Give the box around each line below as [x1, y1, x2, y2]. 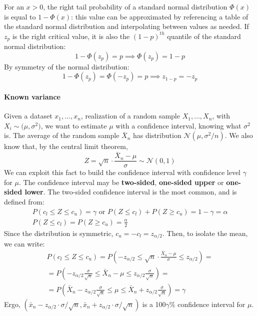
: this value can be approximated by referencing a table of [71, 11, 248, 21]
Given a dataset [4, 110, 52, 121]
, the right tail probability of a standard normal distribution [43, 1, 227, 11]
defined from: [4, 196, 44, 207]
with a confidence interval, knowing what [115, 120, 241, 130]
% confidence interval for [169, 298, 245, 309]
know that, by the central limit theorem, [4, 141, 128, 151]
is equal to [4, 11, 36, 21]
